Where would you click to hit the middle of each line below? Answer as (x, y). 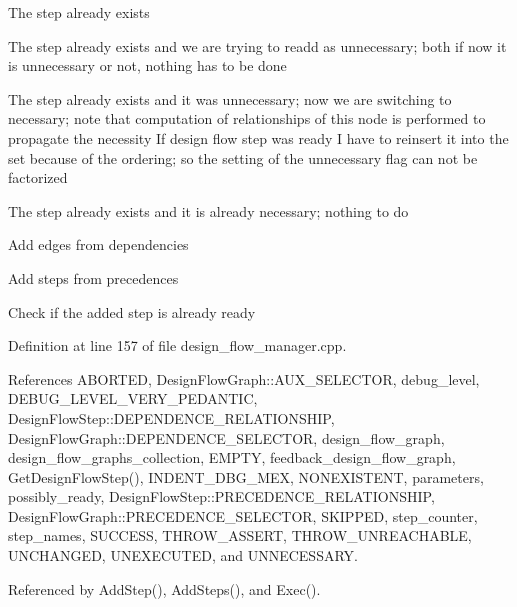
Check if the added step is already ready (132, 311)
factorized (38, 177)
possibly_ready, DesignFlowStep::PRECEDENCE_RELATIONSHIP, (221, 496)
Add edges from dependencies (98, 244)
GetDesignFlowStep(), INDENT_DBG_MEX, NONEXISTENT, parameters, (246, 476)
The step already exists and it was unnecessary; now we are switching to (230, 98)
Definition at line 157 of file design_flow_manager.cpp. (177, 345)
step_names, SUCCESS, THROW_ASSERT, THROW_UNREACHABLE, (240, 535)
